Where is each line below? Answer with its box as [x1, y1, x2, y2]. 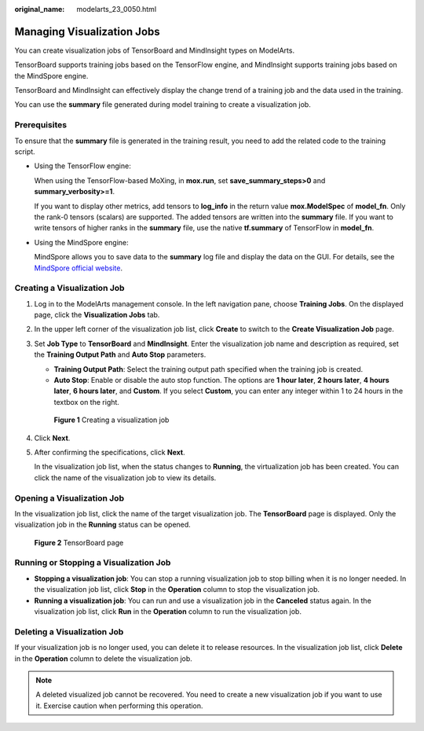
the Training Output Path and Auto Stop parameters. [34, 350, 207, 359]
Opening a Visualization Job [14, 492, 125, 503]
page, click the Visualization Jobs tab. [34, 310, 160, 320]
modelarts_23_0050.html [76, 5, 157, 13]
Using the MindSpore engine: [34, 237, 129, 247]
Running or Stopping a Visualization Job [14, 557, 171, 568]
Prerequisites [14, 119, 67, 130]
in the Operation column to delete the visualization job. [14, 653, 192, 663]
